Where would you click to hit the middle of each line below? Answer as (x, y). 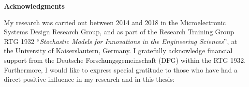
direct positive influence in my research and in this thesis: (89, 79)
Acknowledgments (34, 6)
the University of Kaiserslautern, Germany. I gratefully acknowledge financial (118, 51)
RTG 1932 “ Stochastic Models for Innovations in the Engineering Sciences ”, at (121, 41)
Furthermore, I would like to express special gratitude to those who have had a (121, 69)
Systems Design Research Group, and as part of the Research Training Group (119, 32)
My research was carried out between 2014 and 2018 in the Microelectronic (115, 22)
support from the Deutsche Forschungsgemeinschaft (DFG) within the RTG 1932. (125, 60)
